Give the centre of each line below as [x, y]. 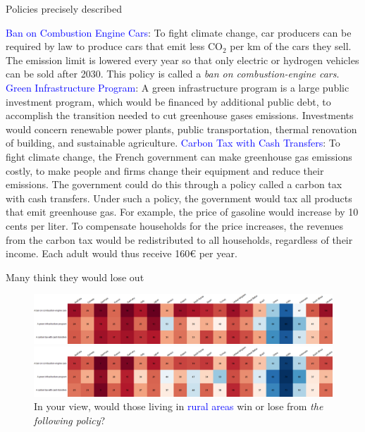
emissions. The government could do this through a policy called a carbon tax [174, 184]
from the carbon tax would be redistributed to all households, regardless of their [179, 239]
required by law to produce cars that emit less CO [114, 46]
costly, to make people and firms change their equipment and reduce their [165, 170]
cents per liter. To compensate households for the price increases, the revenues [175, 225]
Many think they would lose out [75, 277]
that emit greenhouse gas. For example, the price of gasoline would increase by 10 [182, 212]
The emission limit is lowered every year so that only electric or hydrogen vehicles [182, 60]
